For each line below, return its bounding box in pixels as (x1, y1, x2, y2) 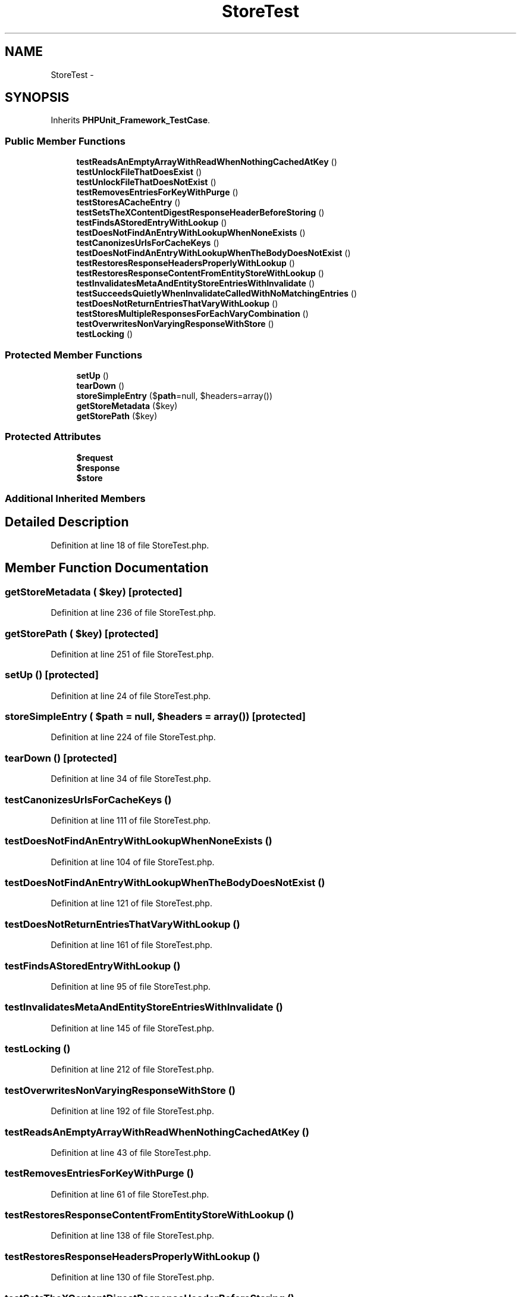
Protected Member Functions (5, 348, 143, 361)
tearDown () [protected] (5, 752, 117, 764)
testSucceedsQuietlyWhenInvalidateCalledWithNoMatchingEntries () (76, 288, 357, 299)
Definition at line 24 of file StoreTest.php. (51, 690, 211, 701)
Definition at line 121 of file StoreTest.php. (51, 898, 212, 909)
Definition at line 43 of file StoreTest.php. (51, 1147, 211, 1158)
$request (76, 452, 114, 463)
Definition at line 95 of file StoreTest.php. (51, 981, 211, 992)
